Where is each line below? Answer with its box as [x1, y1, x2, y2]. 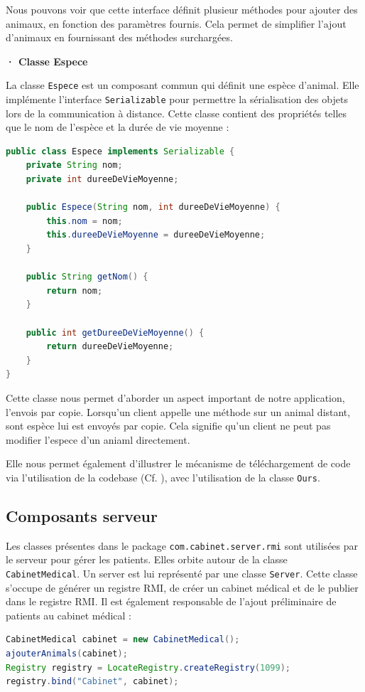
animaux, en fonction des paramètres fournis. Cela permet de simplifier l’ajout [6, 16, 347, 31]
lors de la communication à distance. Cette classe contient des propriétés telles [6, 105, 347, 120]
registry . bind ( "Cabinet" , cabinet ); [6, 676, 179, 687]
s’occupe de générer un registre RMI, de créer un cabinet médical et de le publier [6, 580, 359, 595]
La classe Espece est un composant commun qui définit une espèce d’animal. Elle [6, 78, 359, 92]
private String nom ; [26, 160, 123, 171]
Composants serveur [6, 504, 158, 526]
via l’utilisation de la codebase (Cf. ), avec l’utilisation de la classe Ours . [6, 469, 320, 484]
